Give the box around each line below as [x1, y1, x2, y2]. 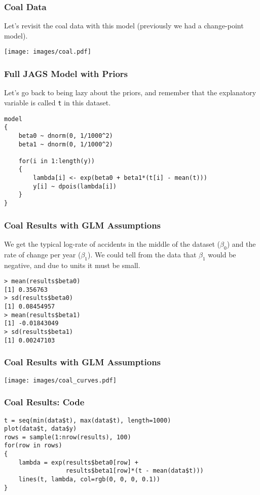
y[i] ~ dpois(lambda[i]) [33, 182, 117, 190]
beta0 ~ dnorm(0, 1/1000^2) [18, 132, 113, 139]
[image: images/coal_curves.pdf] [4, 376, 117, 384]
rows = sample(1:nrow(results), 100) [4, 433, 131, 441]
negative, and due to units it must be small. [4, 259, 140, 270]
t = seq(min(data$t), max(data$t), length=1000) [4, 416, 171, 424]
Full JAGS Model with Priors [4, 67, 128, 80]
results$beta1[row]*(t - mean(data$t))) [65, 467, 204, 475]
